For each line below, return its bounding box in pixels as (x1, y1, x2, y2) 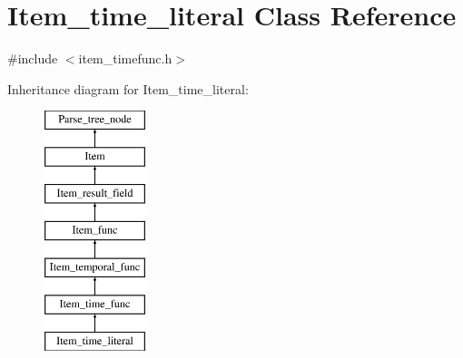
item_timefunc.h (78, 49, 172, 68)
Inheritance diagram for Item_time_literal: (7, 79, 249, 98)
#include (7, 49, 58, 68)
